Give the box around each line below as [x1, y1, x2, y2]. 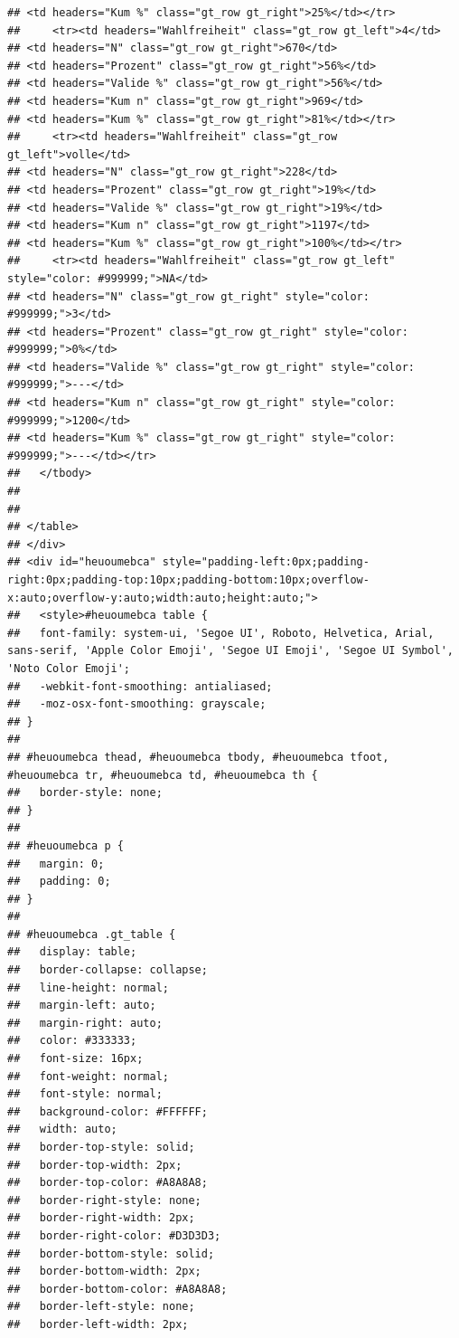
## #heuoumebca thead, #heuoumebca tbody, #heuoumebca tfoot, [7, 750, 389, 764]
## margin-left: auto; [7, 999, 156, 1012]
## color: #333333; [7, 1034, 137, 1048]
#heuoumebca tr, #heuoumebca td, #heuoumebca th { [7, 768, 318, 782]
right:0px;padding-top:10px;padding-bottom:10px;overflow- [7, 574, 370, 586]
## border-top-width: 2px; [7, 1158, 183, 1172]
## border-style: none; [7, 786, 163, 800]
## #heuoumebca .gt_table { [7, 927, 176, 941]
